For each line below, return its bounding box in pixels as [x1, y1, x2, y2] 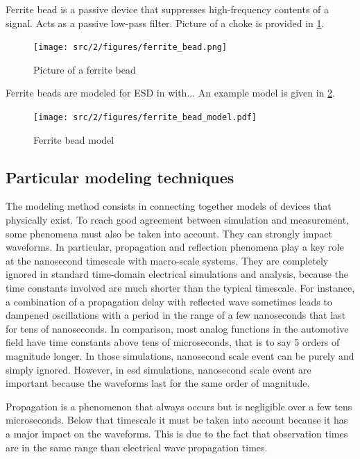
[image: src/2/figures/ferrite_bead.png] [33, 42, 228, 53]
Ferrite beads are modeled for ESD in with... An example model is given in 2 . [6, 85, 335, 100]
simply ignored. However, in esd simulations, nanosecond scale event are [6, 362, 311, 376]
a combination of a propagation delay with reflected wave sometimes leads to [6, 294, 332, 308]
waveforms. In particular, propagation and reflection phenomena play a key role [6, 240, 344, 254]
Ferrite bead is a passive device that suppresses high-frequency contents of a [6, 2, 329, 16]
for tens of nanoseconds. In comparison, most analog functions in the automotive [6, 321, 349, 335]
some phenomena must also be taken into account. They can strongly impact [6, 226, 332, 240]
